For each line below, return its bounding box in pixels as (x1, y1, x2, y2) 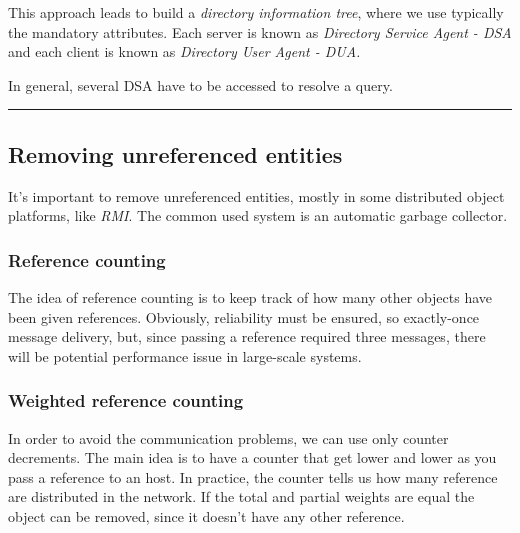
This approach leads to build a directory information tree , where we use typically (8, 2, 504, 22)
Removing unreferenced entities (8, 138, 343, 169)
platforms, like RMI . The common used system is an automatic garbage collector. (8, 205, 508, 226)
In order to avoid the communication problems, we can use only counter (8, 427, 449, 448)
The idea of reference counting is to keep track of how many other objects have (8, 286, 493, 307)
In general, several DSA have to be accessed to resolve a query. (8, 74, 393, 95)
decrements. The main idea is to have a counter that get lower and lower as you (8, 447, 497, 468)
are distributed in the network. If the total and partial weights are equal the (8, 486, 475, 507)
